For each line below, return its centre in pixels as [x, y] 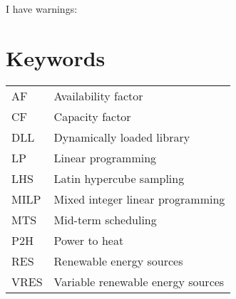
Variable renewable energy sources [139, 281]
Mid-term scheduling [105, 219]
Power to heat [89, 240]
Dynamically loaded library [122, 137]
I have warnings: [42, 9]
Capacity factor [92, 116]
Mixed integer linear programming [139, 199]
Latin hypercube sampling [119, 178]
